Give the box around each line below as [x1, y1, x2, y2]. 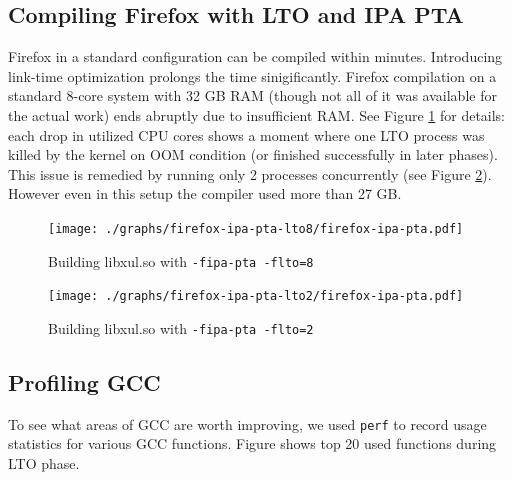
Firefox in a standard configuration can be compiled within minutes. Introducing [8, 46, 503, 67]
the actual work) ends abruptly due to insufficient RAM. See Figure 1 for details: [8, 104, 506, 125]
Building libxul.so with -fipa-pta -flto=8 [48, 250, 314, 271]
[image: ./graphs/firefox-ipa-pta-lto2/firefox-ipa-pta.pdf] [48, 289, 464, 304]
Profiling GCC [8, 366, 161, 397]
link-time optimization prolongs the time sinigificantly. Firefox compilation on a [8, 65, 497, 86]
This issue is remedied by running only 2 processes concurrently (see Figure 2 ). [8, 163, 492, 184]
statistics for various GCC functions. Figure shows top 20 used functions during [8, 433, 497, 454]
